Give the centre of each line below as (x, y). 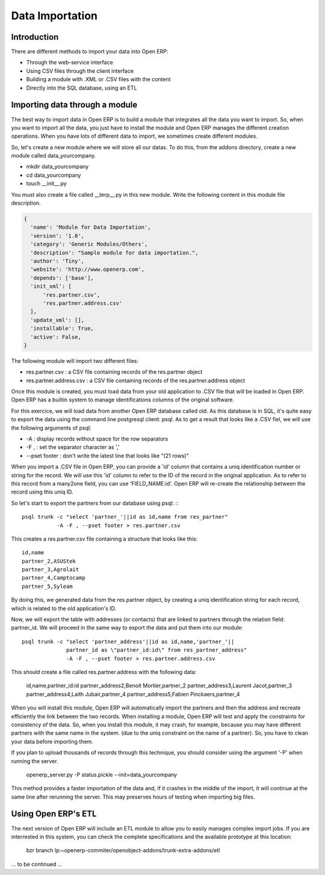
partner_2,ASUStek (49, 561)
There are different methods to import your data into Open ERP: (90, 52)
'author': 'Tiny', (57, 261)
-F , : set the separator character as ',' (73, 447)
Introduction (35, 37)
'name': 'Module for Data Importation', (91, 227)
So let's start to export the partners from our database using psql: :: (95, 503)
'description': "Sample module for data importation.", (114, 252)
